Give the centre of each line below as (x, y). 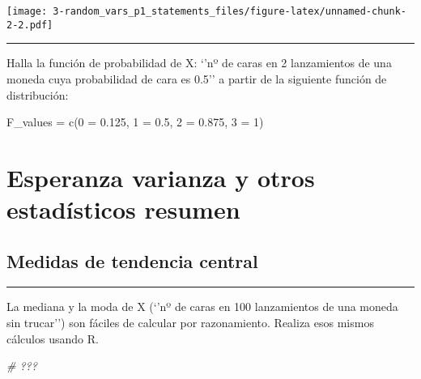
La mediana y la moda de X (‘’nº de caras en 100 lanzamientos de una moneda (202, 307)
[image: (27, 11)
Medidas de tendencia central (132, 260)
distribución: (38, 94)
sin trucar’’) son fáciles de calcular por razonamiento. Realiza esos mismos (190, 323)
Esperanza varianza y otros (161, 177)
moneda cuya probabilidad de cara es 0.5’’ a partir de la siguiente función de (197, 78)
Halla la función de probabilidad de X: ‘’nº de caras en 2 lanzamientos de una (199, 63)
